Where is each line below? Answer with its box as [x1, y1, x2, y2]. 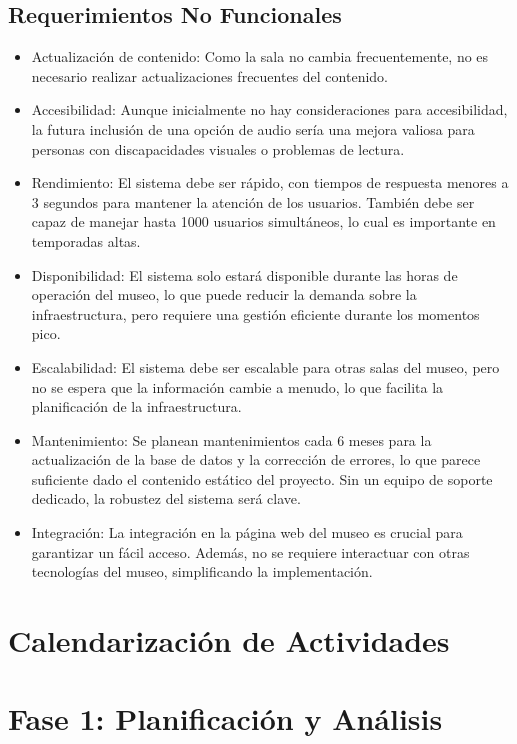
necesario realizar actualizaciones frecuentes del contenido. [31, 65, 388, 86]
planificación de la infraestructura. [31, 396, 242, 417]
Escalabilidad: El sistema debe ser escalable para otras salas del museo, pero [31, 356, 500, 377]
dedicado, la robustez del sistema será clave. [31, 488, 301, 509]
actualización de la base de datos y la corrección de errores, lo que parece [31, 449, 481, 470]
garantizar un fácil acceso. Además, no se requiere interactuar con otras [31, 541, 470, 562]
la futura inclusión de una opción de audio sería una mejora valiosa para [31, 118, 475, 139]
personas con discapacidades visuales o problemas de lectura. [31, 138, 405, 159]
